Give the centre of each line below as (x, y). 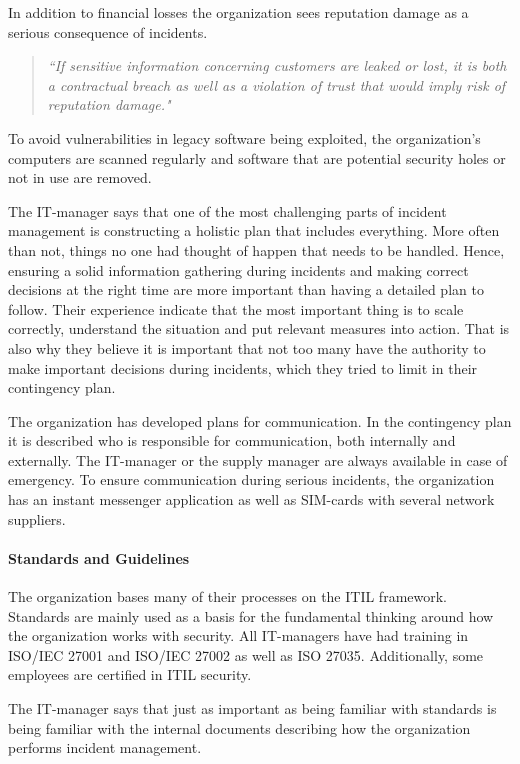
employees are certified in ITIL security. (130, 674)
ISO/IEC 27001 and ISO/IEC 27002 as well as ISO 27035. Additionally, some (246, 654)
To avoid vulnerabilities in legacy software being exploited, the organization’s (244, 137)
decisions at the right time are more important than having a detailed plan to (246, 289)
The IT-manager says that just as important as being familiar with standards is (252, 708)
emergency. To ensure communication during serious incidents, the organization (251, 479)
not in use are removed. (80, 177)
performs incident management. (105, 747)
